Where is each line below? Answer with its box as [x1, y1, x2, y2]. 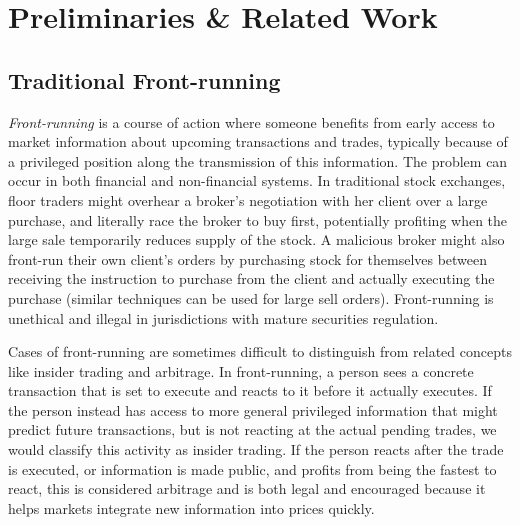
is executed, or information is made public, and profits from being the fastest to [8, 458, 497, 479]
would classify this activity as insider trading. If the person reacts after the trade [8, 439, 504, 460]
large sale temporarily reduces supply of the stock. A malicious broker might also [8, 229, 505, 250]
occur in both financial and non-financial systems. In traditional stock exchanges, [8, 170, 506, 191]
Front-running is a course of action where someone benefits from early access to [8, 111, 495, 132]
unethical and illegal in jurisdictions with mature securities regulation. [8, 307, 439, 328]
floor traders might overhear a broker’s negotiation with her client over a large [8, 189, 488, 210]
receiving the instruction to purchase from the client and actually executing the [8, 268, 495, 289]
